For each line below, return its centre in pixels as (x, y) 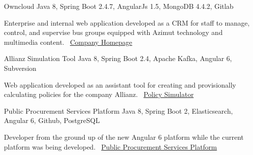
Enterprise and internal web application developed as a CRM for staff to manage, (127, 22)
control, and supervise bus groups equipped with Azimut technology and (113, 32)
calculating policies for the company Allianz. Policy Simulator (99, 94)
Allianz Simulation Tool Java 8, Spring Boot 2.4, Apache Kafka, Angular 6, (118, 58)
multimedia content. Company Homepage (68, 42)
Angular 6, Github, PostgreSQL (52, 120)
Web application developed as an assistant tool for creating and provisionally (120, 84)
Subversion (20, 68)
